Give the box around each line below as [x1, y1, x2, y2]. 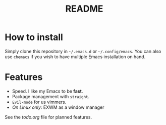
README [65, 3, 103, 15]
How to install [5, 31, 64, 43]
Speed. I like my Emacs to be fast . [12, 88, 83, 94]
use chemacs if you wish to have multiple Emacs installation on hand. [5, 54, 146, 60]
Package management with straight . [12, 93, 90, 99]
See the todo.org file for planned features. [5, 114, 92, 120]
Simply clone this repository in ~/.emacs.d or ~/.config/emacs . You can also [5, 48, 161, 54]
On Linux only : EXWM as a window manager [12, 104, 104, 110]
